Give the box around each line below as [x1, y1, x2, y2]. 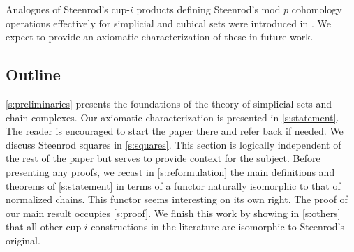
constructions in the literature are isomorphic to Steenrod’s [91, 219, 344, 234]
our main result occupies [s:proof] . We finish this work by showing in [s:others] [6, 205, 341, 220]
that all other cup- [6, 219, 84, 234]
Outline [6, 64, 61, 85]
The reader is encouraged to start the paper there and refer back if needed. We [6, 124, 344, 138]
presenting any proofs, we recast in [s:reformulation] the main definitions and [6, 164, 335, 179]
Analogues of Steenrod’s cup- [6, 2, 130, 16]
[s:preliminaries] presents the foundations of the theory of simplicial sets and [6, 96, 332, 110]
